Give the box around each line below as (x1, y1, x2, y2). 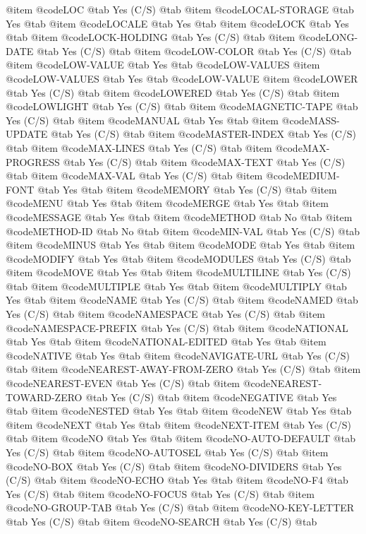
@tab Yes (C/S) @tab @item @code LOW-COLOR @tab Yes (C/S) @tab (36, 43, 351, 58)
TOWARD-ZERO (6, 389, 83, 404)
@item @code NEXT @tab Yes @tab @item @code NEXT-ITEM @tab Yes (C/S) (6, 417, 351, 432)
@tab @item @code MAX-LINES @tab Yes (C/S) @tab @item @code (6, 140, 303, 155)
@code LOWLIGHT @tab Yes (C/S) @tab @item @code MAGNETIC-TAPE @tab (6, 99, 358, 114)
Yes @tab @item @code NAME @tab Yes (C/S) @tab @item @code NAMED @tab (6, 292, 358, 307)
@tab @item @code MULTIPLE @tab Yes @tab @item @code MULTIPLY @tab (6, 278, 347, 293)
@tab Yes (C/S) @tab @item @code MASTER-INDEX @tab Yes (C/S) (50, 126, 356, 141)
